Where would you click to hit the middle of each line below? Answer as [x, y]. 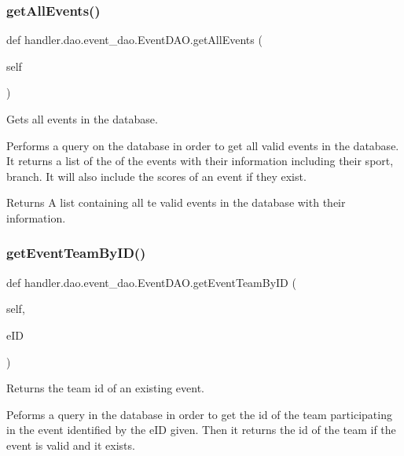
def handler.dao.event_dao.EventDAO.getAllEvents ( [134, 40]
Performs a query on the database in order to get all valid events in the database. [203, 145]
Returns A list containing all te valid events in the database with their [176, 202]
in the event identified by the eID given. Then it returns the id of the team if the [201, 430]
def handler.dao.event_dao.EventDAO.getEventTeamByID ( [151, 282]
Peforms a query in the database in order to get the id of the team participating [199, 414]
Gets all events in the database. [82, 119]
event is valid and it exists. [71, 445]
